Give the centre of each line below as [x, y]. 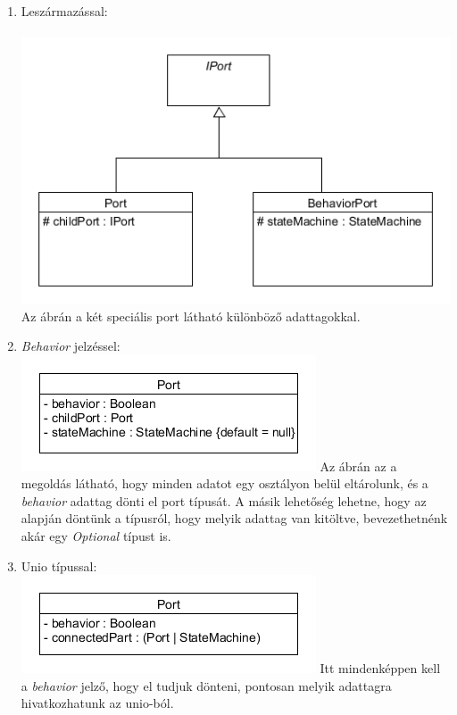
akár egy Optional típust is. [96, 536]
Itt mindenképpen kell [380, 668]
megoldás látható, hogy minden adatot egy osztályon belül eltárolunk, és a [224, 483]
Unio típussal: [59, 565]
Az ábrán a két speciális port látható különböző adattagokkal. [191, 316]
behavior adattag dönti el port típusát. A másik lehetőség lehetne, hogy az [224, 500]
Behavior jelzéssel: [71, 346]
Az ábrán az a [358, 466]
